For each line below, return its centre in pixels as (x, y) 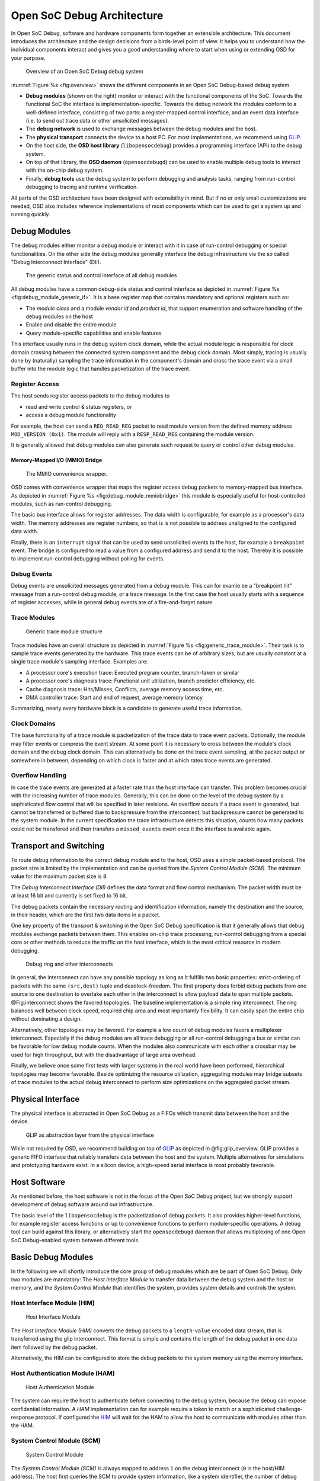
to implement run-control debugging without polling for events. (88, 559)
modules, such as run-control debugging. (62, 504)
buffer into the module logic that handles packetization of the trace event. (101, 369)
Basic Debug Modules (52, 1257)
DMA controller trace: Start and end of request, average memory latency (114, 697)
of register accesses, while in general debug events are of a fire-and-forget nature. (113, 602)
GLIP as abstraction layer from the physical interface (90, 1135)
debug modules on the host (59, 316)
